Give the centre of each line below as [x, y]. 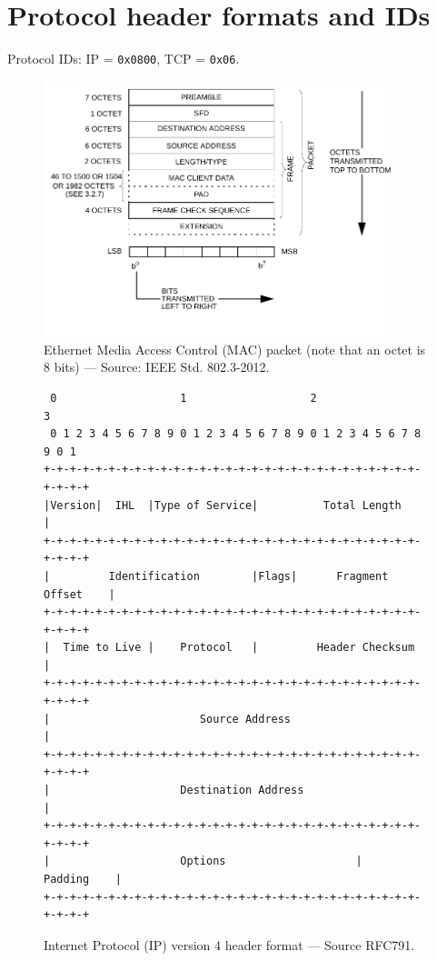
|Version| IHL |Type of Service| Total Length [223, 505]
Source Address [245, 719]
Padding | [83, 879]
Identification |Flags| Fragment [248, 576]
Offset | [79, 594]
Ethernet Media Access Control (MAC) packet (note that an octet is [235, 349]
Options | [271, 861]
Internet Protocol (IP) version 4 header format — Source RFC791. [229, 944]
